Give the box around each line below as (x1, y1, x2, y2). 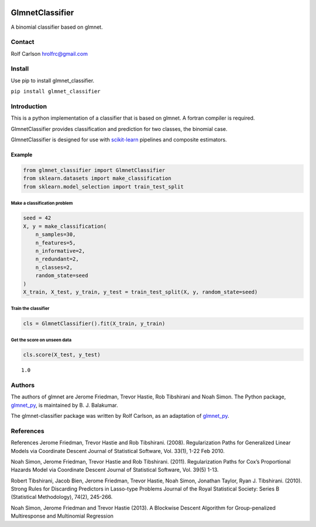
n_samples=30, (35, 231, 76, 238)
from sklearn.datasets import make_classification (23, 175, 172, 182)
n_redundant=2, (35, 256, 79, 262)
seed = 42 (23, 215, 51, 221)
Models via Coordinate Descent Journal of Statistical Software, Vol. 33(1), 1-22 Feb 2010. (11, 447, 225, 454)
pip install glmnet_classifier (11, 88, 101, 95)
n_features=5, (35, 239, 76, 246)
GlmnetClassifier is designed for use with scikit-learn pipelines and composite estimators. (11, 136, 228, 143)
